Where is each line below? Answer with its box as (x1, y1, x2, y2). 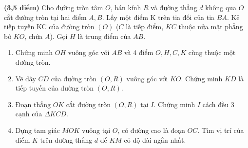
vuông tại (82, 125, 111, 135)
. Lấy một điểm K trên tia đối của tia (102, 12, 215, 22)
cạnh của (15, 109, 42, 119)
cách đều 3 (202, 99, 234, 109)
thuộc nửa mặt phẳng (178, 21, 243, 32)
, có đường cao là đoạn (117, 125, 185, 135)
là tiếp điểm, (126, 21, 164, 32)
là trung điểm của (77, 31, 131, 41)
